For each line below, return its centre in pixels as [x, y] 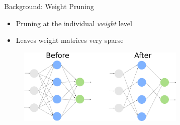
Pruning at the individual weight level [74, 23]
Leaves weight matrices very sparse [70, 40]
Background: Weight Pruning [49, 6]
